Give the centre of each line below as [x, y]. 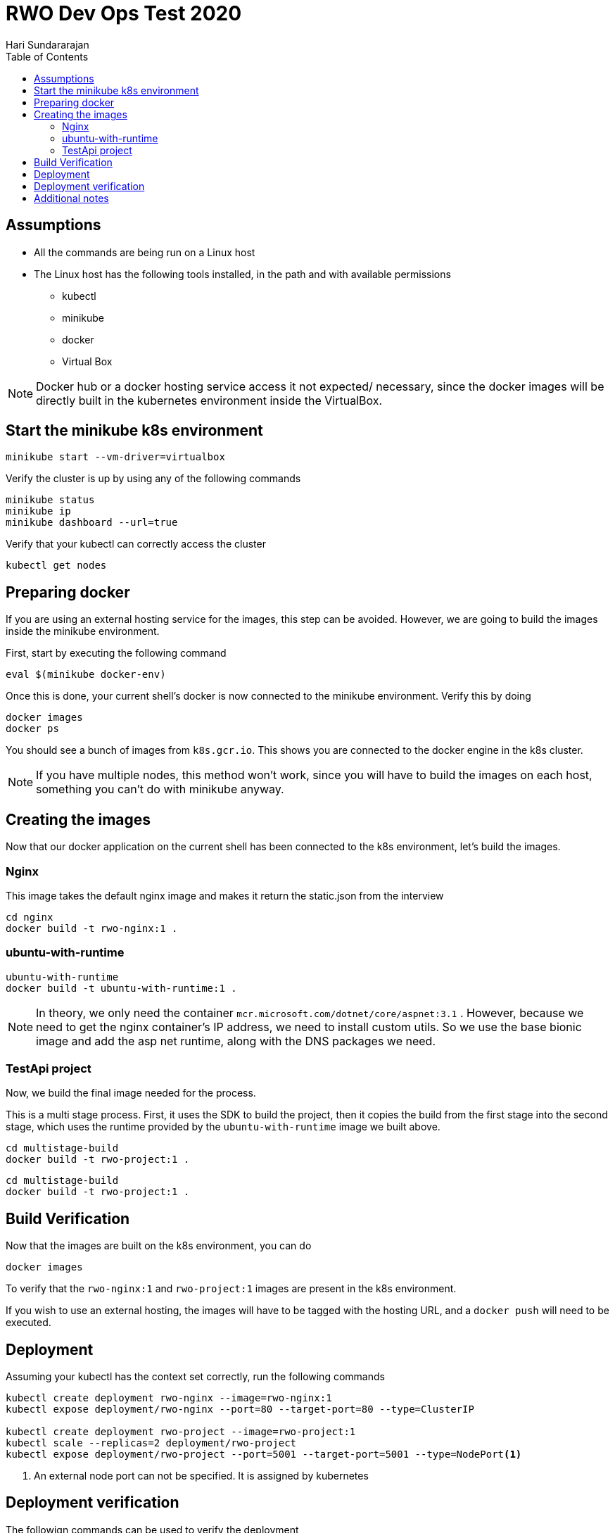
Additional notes [71, 198]
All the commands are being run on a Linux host [145, 252]
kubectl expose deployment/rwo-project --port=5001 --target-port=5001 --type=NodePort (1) [264, 1455]
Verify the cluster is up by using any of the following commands [153, 479]
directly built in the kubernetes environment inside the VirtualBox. [209, 400]
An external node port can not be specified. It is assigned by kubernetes [201, 1476]
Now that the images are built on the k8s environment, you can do [159, 1246]
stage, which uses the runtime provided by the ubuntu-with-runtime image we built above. [223, 1127]
